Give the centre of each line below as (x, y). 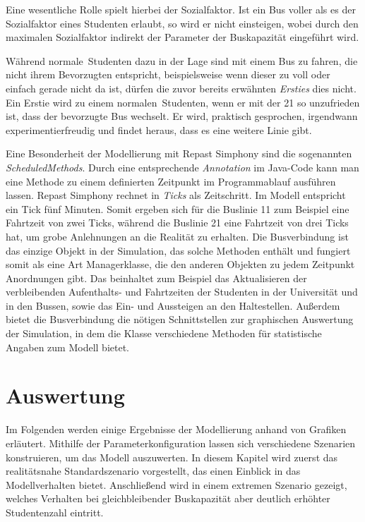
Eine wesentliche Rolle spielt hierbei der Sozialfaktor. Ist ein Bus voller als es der (181, 9)
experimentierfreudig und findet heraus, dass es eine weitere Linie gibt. (159, 129)
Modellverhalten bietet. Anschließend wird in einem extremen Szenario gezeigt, (176, 484)
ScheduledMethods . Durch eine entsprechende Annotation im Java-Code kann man (182, 167)
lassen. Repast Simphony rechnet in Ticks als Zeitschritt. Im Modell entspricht (176, 195)
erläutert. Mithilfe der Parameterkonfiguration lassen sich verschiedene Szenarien (181, 443)
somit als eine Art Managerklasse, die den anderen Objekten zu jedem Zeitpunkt (180, 264)
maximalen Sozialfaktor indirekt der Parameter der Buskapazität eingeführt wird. (182, 37)
